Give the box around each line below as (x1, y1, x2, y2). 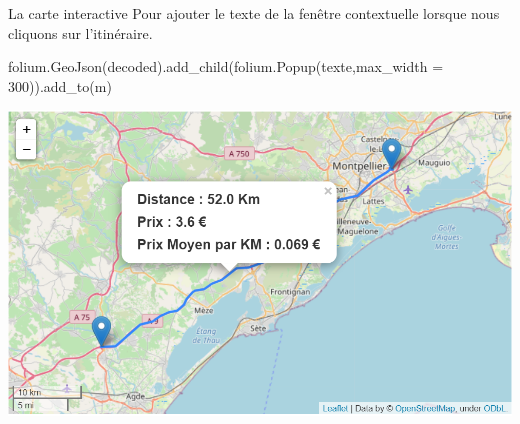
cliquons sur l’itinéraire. (8, 22, 153, 43)
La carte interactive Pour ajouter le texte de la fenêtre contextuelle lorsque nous (8, 3, 500, 23)
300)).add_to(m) (8, 75, 112, 96)
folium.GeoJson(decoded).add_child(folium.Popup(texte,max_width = (8, 56, 444, 77)
